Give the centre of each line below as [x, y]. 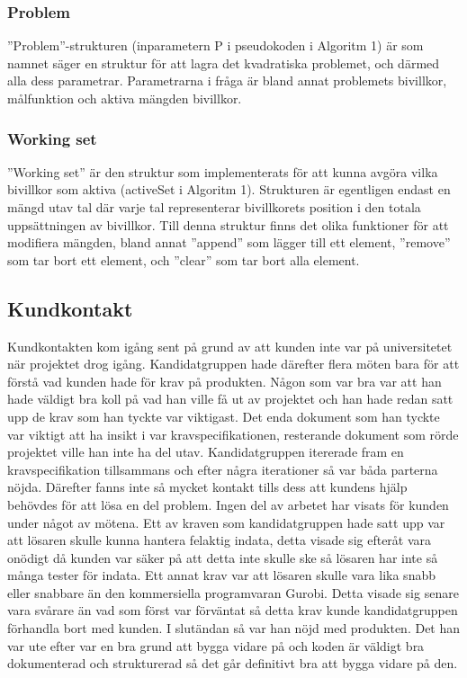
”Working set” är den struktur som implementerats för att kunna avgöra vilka [223, 171]
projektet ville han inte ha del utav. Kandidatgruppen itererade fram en [206, 452]
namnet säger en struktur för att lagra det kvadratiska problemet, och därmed [224, 62]
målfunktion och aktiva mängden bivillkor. [125, 98]
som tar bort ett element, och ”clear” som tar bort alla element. [184, 259]
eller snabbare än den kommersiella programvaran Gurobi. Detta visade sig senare [233, 592]
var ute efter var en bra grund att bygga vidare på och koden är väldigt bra [216, 645]
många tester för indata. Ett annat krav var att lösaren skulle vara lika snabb [221, 575]
